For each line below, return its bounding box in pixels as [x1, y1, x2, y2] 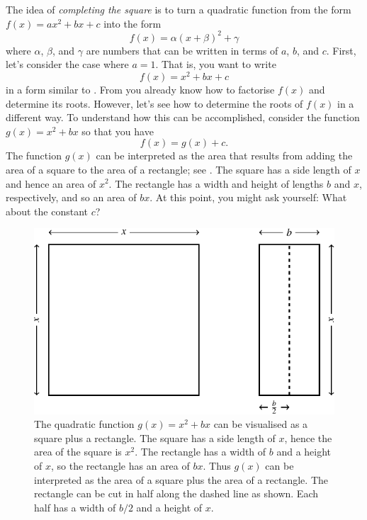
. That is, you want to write [155, 57, 276, 72]
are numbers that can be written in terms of [86, 43, 278, 57]
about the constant [6, 203, 88, 218]
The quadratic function [34, 417, 135, 431]
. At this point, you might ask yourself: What [149, 190, 347, 205]
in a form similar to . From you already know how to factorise [6, 81, 275, 96]
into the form [103, 16, 162, 30]
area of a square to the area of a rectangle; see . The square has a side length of [6, 162, 351, 176]
